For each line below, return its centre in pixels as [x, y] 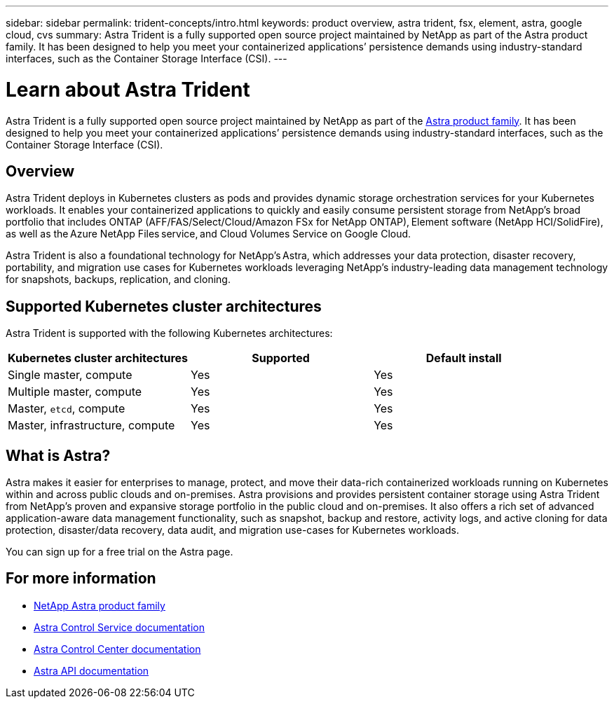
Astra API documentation [91, 670]
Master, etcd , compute [67, 409]
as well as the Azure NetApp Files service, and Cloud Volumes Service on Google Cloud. [209, 234]
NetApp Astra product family [100, 605]
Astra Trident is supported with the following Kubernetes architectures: [169, 333]
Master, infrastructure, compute [91, 426]
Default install [464, 358]
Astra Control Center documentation [117, 649]
